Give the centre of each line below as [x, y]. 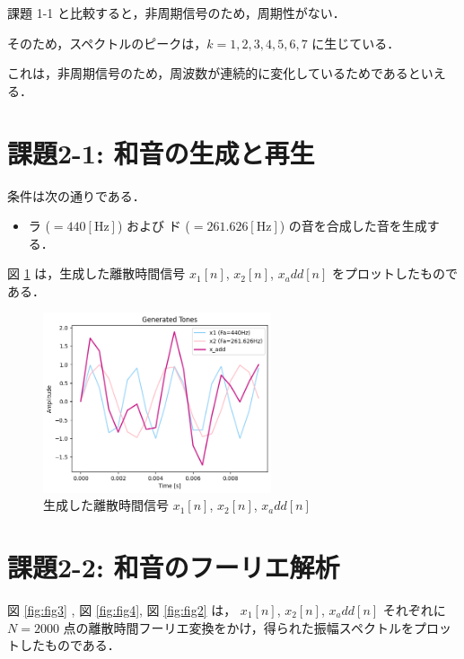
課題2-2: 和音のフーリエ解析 [174, 567]
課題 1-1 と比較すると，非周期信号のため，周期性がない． [176, 13]
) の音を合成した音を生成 [353, 226]
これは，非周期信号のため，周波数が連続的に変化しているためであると [214, 73]
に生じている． [356, 43]
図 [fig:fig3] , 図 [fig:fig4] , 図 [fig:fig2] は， [122, 610]
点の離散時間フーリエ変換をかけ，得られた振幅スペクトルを [238, 627]
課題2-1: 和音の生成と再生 [161, 152]
